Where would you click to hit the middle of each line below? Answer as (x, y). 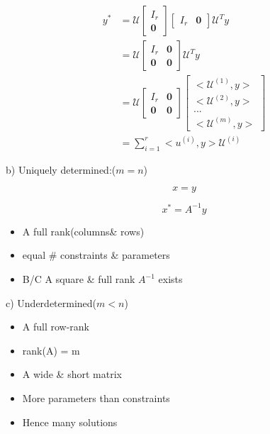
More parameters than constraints (96, 398)
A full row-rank (56, 327)
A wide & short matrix (72, 374)
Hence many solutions (70, 422)
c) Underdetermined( (51, 302)
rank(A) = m (51, 350)
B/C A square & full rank (79, 279)
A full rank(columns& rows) (83, 231)
